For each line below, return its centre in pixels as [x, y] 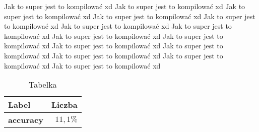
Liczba [64, 105]
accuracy [26, 120]
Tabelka [43, 85]
